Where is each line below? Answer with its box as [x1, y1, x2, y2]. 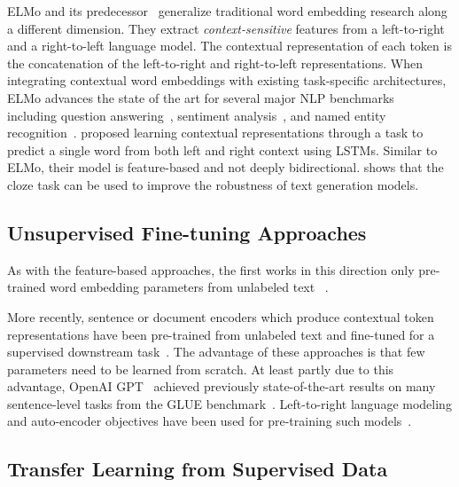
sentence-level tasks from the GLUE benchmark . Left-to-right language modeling [7, 394, 452, 412]
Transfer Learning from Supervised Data [7, 455, 388, 483]
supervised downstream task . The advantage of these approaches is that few [7, 342, 425, 361]
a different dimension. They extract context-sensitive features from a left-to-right [7, 19, 445, 37]
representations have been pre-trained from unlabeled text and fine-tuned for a [7, 325, 435, 343]
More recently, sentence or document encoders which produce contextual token [7, 307, 434, 326]
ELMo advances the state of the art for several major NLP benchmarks [7, 88, 394, 106]
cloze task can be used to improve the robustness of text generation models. [7, 175, 419, 193]
